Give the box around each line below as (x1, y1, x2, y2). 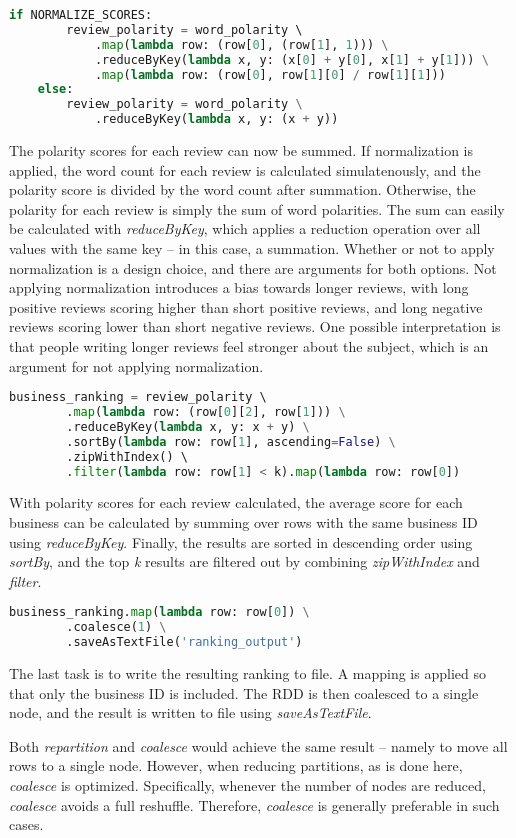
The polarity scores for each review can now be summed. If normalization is (9, 140, 474, 160)
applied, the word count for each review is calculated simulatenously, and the (9, 159, 481, 180)
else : (37, 82, 74, 97)
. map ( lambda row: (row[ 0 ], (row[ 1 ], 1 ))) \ (94, 37, 389, 52)
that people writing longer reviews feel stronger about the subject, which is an (9, 335, 489, 356)
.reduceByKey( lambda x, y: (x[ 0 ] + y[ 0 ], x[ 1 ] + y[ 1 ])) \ (94, 52, 489, 67)
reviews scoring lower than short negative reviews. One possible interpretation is (9, 316, 501, 337)
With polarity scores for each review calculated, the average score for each (9, 492, 463, 513)
